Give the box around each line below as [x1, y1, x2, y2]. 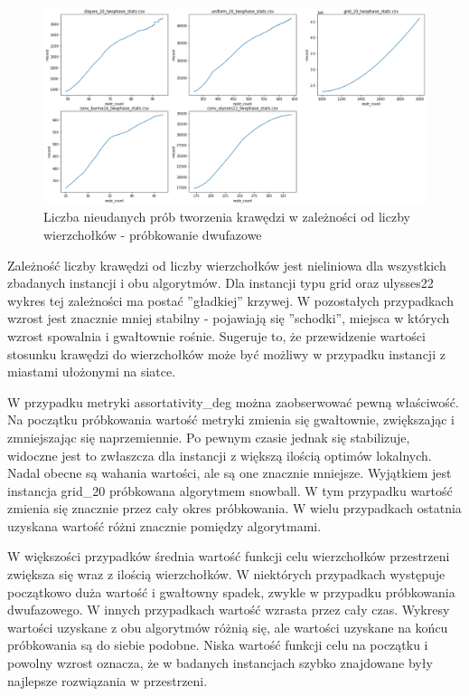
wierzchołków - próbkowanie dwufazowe [43, 224, 262, 243]
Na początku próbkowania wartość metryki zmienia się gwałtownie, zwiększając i [7, 410, 455, 429]
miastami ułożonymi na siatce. [7, 362, 176, 381]
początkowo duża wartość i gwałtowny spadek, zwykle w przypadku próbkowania [7, 582, 455, 601]
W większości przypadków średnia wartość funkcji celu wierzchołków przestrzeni [7, 547, 450, 566]
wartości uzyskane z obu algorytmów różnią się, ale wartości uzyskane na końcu [7, 617, 448, 636]
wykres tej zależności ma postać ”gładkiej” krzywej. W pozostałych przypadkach [7, 291, 454, 310]
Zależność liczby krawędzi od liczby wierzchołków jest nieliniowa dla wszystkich [7, 255, 446, 274]
